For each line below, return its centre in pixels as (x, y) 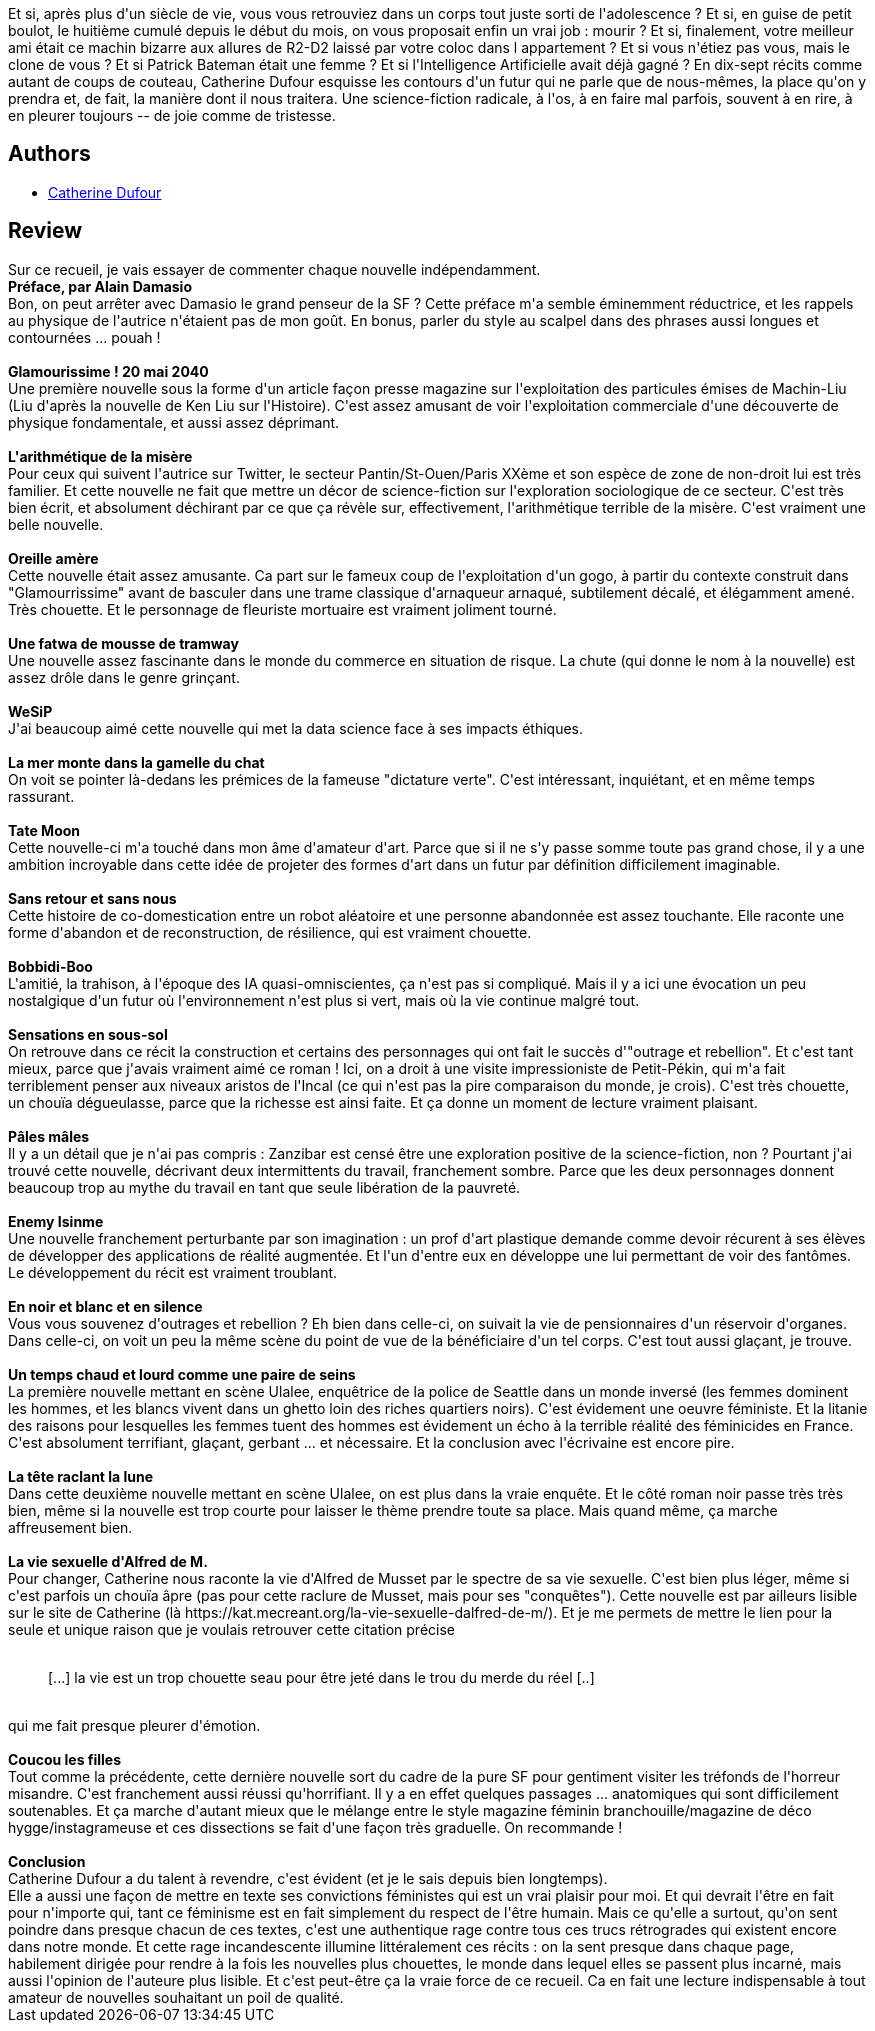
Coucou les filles (65, 1759)
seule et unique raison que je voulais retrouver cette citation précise (232, 1629)
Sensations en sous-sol (88, 1034)
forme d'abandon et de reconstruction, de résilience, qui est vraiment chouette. (270, 932)
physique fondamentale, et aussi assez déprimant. (174, 422)
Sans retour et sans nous (92, 898)
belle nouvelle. (56, 524)
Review (45, 231)
